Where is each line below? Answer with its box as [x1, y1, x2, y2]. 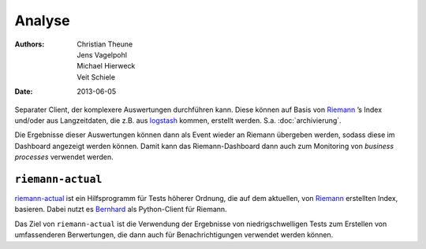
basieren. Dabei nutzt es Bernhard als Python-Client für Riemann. [14, 205, 228, 214]
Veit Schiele [77, 72, 116, 82]
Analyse [14, 12, 70, 29]
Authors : [14, 39, 45, 49]
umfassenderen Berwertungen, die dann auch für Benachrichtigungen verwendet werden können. [14, 230, 334, 240]
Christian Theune [77, 39, 133, 49]
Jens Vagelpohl [77, 50, 128, 59]
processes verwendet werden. [14, 152, 114, 162]
